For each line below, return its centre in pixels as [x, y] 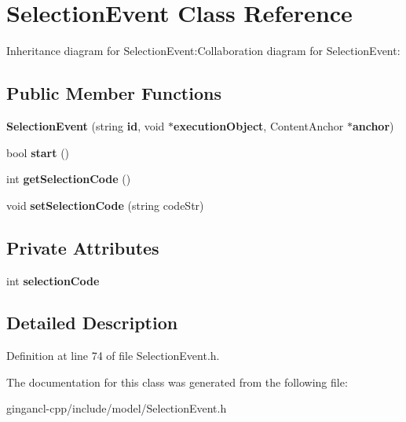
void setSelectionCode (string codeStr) [105, 205]
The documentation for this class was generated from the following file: [177, 382]
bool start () [38, 152]
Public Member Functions [114, 93]
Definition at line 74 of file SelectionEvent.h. [113, 356]
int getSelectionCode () [69, 179]
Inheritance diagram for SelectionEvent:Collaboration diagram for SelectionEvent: [203, 51]
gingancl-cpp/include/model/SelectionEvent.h [117, 408]
